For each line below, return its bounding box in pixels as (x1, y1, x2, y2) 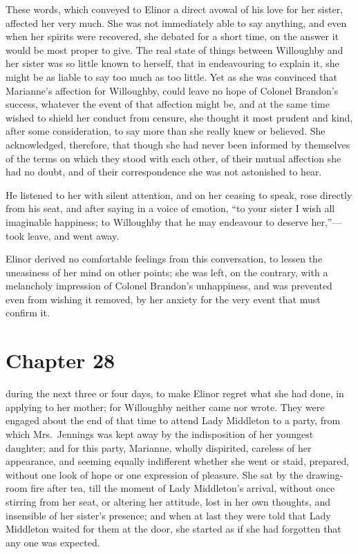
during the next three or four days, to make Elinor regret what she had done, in (6, 386, 344, 401)
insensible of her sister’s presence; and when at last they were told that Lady (6, 508, 331, 522)
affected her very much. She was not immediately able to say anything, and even (6, 15, 347, 30)
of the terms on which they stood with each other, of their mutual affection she (6, 151, 341, 165)
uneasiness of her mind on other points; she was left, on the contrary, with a (6, 265, 328, 279)
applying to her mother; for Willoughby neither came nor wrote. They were (6, 399, 325, 414)
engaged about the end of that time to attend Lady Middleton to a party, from (6, 413, 341, 428)
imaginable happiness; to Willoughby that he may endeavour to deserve (6, 214, 308, 229)
